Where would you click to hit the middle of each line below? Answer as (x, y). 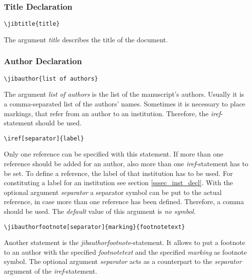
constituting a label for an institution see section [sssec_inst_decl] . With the (118, 183)
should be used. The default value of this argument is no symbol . (100, 211)
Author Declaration (43, 61)
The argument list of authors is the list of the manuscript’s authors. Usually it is (124, 94)
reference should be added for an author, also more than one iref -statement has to (126, 163)
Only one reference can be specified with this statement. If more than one (114, 154)
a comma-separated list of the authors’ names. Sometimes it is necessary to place (125, 103)
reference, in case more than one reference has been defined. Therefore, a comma (124, 201)
